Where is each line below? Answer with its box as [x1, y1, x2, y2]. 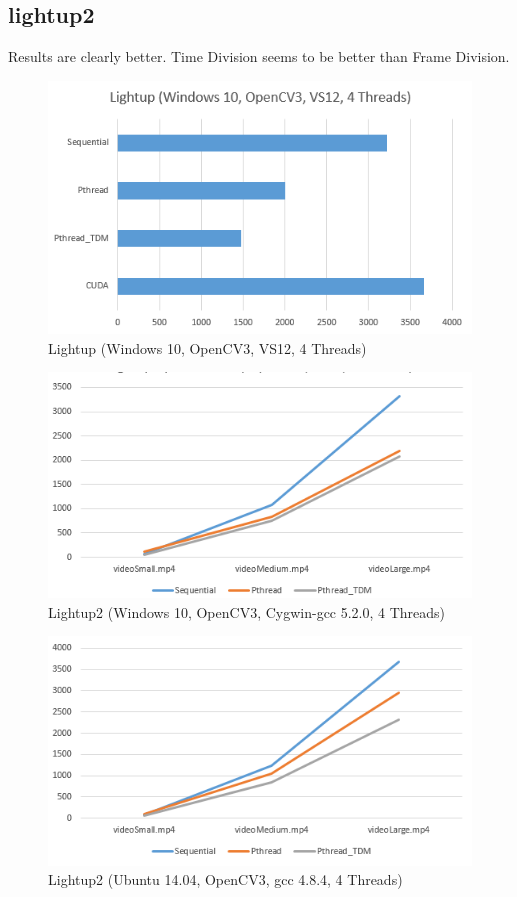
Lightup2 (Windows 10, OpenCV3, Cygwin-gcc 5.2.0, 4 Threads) [48, 601, 446, 622]
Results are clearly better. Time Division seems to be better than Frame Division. [8, 46, 510, 67]
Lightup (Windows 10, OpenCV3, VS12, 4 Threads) [48, 337, 367, 358]
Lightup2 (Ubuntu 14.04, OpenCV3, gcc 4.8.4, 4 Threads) [48, 869, 403, 890]
